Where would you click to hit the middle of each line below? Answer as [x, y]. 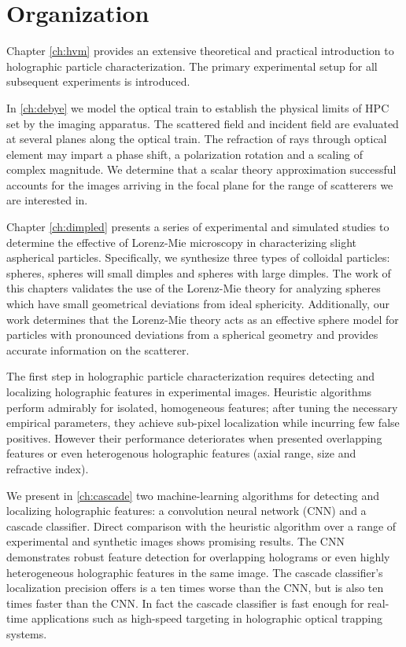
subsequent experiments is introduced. [98, 81]
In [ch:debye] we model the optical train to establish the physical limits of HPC [198, 107]
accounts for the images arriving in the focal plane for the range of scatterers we [200, 184]
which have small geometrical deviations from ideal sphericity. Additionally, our [198, 304]
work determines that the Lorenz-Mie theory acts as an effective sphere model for [203, 319]
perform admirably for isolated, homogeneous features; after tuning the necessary [202, 407]
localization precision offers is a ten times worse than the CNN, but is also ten [195, 588]
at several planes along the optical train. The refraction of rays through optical [197, 139]
